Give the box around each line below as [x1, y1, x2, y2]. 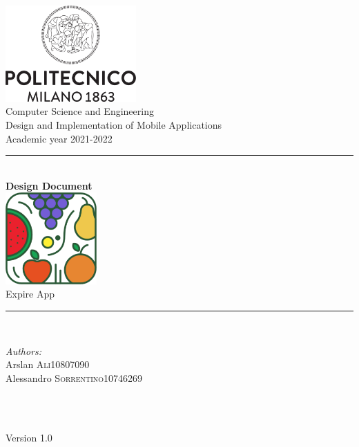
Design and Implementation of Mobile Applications [6, 118, 222, 132]
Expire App [6, 286, 55, 301]
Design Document [6, 178, 93, 192]
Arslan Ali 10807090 [6, 357, 90, 372]
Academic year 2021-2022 [6, 131, 113, 145]
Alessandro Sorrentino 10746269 [6, 370, 143, 385]
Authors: [6, 343, 42, 358]
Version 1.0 [6, 430, 52, 445]
